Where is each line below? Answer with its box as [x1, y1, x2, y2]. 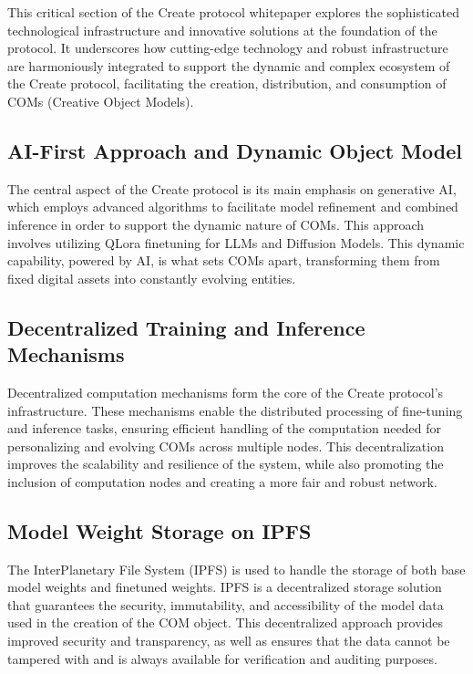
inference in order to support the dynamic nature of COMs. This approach [7, 214, 425, 233]
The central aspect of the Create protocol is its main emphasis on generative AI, [7, 179, 457, 198]
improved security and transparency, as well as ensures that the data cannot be [7, 631, 450, 650]
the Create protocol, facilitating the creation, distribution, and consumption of [7, 74, 447, 93]
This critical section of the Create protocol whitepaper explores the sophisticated [7, 3, 460, 21]
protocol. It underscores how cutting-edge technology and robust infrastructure [7, 38, 448, 57]
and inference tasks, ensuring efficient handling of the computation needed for [7, 419, 441, 438]
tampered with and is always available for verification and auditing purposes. [7, 648, 437, 668]
